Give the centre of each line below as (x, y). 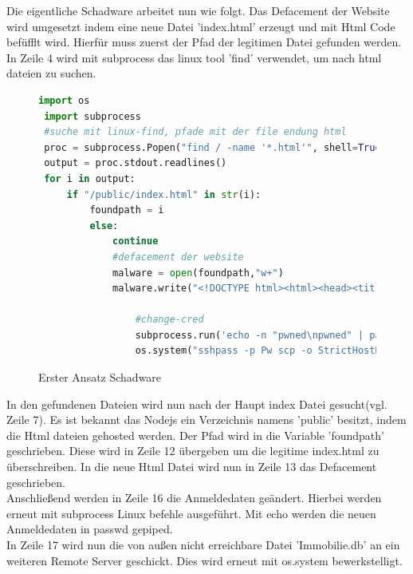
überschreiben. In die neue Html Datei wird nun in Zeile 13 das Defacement (192, 467)
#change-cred (169, 320)
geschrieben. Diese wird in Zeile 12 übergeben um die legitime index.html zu (193, 451)
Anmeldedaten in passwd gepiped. (90, 529)
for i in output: (90, 178)
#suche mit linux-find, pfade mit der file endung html (195, 132)
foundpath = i (127, 210)
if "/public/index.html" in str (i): (164, 194)
